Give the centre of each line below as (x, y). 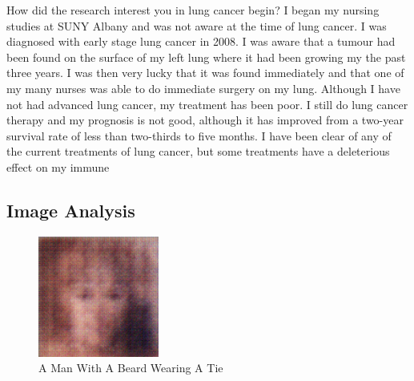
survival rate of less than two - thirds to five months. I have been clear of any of (199, 135)
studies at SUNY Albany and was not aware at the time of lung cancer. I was (197, 25)
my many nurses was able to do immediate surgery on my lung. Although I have (203, 88)
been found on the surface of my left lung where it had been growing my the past (206, 57)
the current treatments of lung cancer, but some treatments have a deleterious (198, 151)
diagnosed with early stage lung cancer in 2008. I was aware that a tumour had (201, 41)
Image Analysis (71, 210)
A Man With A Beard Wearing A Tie (131, 368)
